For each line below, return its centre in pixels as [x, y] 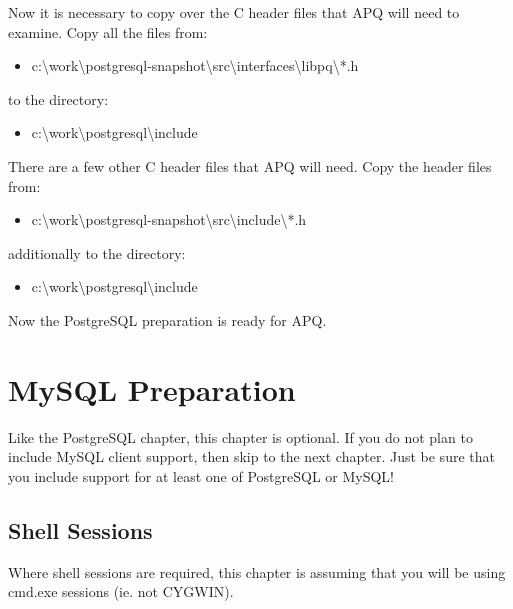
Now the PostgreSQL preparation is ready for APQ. [167, 319]
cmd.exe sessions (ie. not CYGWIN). [121, 591]
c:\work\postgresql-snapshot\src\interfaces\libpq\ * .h [195, 65]
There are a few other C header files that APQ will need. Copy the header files [250, 165]
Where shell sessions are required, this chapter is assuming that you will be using [257, 571]
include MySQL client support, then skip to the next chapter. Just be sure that [251, 456]
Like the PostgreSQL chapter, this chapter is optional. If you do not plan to [240, 436]
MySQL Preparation [152, 388]
